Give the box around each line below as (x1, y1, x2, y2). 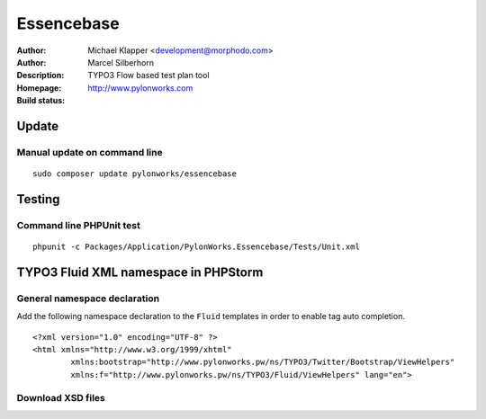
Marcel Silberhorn (87, 57, 155, 67)
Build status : (16, 95, 66, 106)
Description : (16, 70, 65, 81)
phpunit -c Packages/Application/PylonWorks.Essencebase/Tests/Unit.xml (32, 242, 360, 252)
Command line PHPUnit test (16, 218, 141, 231)
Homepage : (16, 82, 62, 94)
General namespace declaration (16, 292, 160, 305)
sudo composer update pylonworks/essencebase (32, 169, 238, 179)
